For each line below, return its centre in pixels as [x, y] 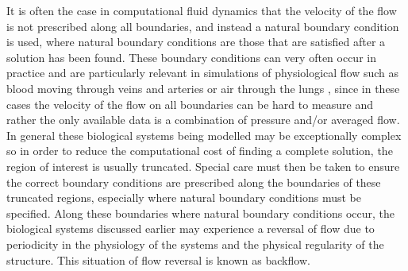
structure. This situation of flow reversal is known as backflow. [158, 259]
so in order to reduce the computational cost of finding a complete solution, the [200, 151]
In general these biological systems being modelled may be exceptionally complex [204, 135]
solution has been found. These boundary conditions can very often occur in [191, 57]
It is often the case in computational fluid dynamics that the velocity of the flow [202, 10]
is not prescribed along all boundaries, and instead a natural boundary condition [203, 26]
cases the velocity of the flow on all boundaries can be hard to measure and [190, 104]
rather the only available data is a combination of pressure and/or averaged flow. [203, 120]
